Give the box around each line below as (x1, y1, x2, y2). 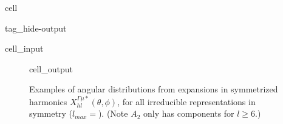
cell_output (29, 62, 73, 75)
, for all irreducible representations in (117, 95, 256, 108)
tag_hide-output (5, 21, 67, 34)
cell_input (5, 42, 44, 55)
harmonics (29, 95, 67, 108)
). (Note (98, 107, 128, 120)
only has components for (143, 107, 234, 120)
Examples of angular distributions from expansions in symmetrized (29, 83, 278, 95)
